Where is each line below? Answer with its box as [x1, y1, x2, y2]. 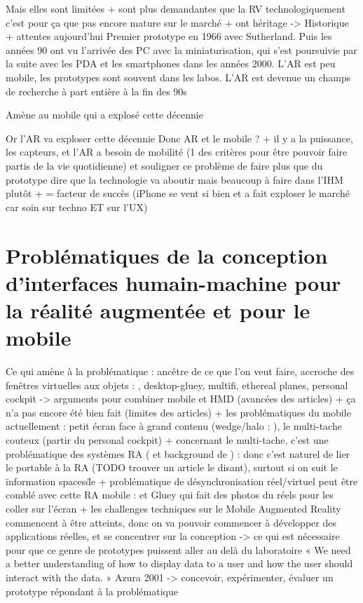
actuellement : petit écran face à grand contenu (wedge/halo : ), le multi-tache [6, 419, 342, 433]
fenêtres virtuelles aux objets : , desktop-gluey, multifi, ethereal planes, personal [6, 377, 348, 392]
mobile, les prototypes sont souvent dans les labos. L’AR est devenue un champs [6, 69, 351, 84]
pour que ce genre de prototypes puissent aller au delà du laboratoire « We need [6, 542, 351, 557]
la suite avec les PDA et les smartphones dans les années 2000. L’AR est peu [6, 56, 336, 71]
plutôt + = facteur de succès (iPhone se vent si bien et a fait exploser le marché [6, 186, 350, 201]
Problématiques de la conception [6, 240, 328, 269]
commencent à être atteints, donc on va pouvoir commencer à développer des [6, 515, 336, 529]
